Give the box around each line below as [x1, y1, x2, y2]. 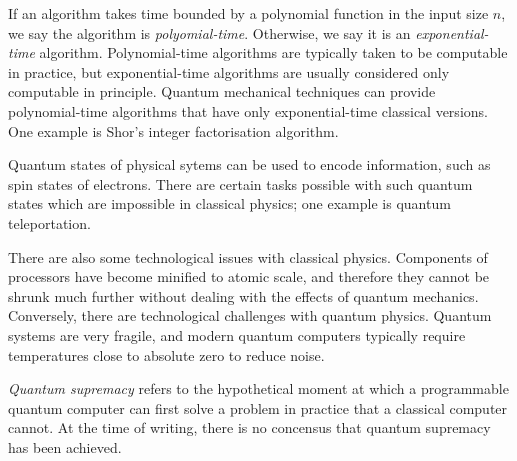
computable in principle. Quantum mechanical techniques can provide [8, 81, 436, 102]
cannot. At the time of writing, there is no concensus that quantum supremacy [8, 417, 491, 438]
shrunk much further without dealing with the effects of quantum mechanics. [8, 285, 479, 306]
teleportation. [8, 212, 91, 233]
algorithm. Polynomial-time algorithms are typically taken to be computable [39, 42, 508, 63]
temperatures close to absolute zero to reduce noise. [8, 344, 325, 365]
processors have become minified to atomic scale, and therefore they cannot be [8, 266, 490, 287]
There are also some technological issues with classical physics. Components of [8, 246, 488, 267]
